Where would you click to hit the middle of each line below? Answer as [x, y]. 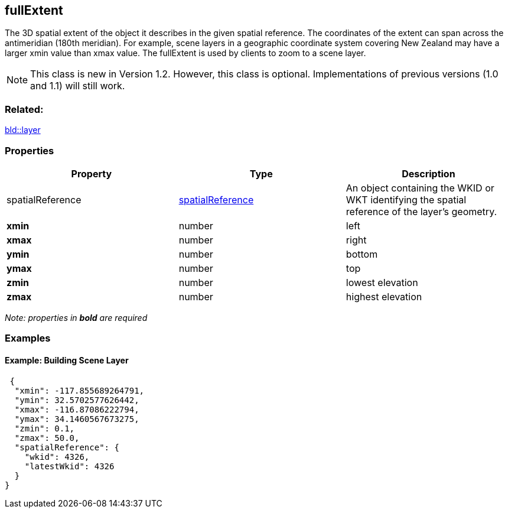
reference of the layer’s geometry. [421, 211]
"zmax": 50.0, [47, 438]
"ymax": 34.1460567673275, [77, 419]
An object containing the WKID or [420, 188]
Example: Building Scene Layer [67, 360]
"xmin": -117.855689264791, [79, 390]
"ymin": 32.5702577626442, [77, 400]
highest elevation [384, 296]
